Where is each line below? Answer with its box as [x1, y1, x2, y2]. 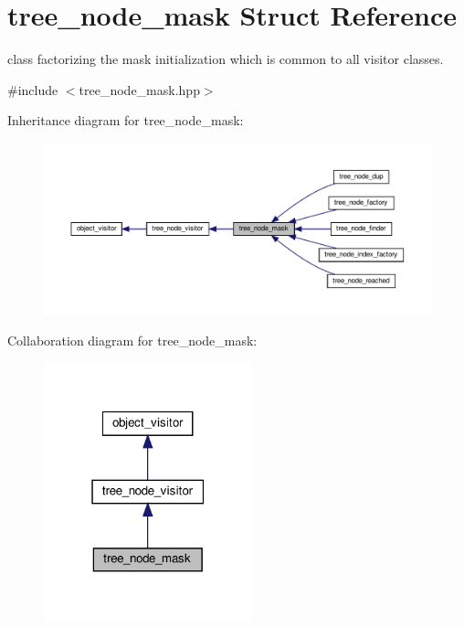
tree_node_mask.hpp [79, 80, 200, 99]
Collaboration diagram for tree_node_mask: [7, 331, 258, 350]
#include [7, 80, 58, 99]
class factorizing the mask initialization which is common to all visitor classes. [7, 49, 444, 69]
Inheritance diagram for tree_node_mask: [7, 111, 244, 130]
